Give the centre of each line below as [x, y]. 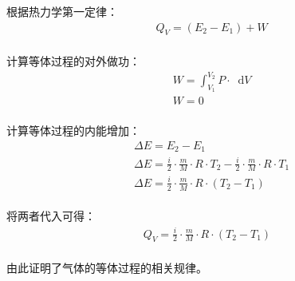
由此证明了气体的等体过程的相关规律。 [107, 267]
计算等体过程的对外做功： [73, 61]
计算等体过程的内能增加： [73, 130]
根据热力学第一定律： [62, 11]
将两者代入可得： [51, 216]
